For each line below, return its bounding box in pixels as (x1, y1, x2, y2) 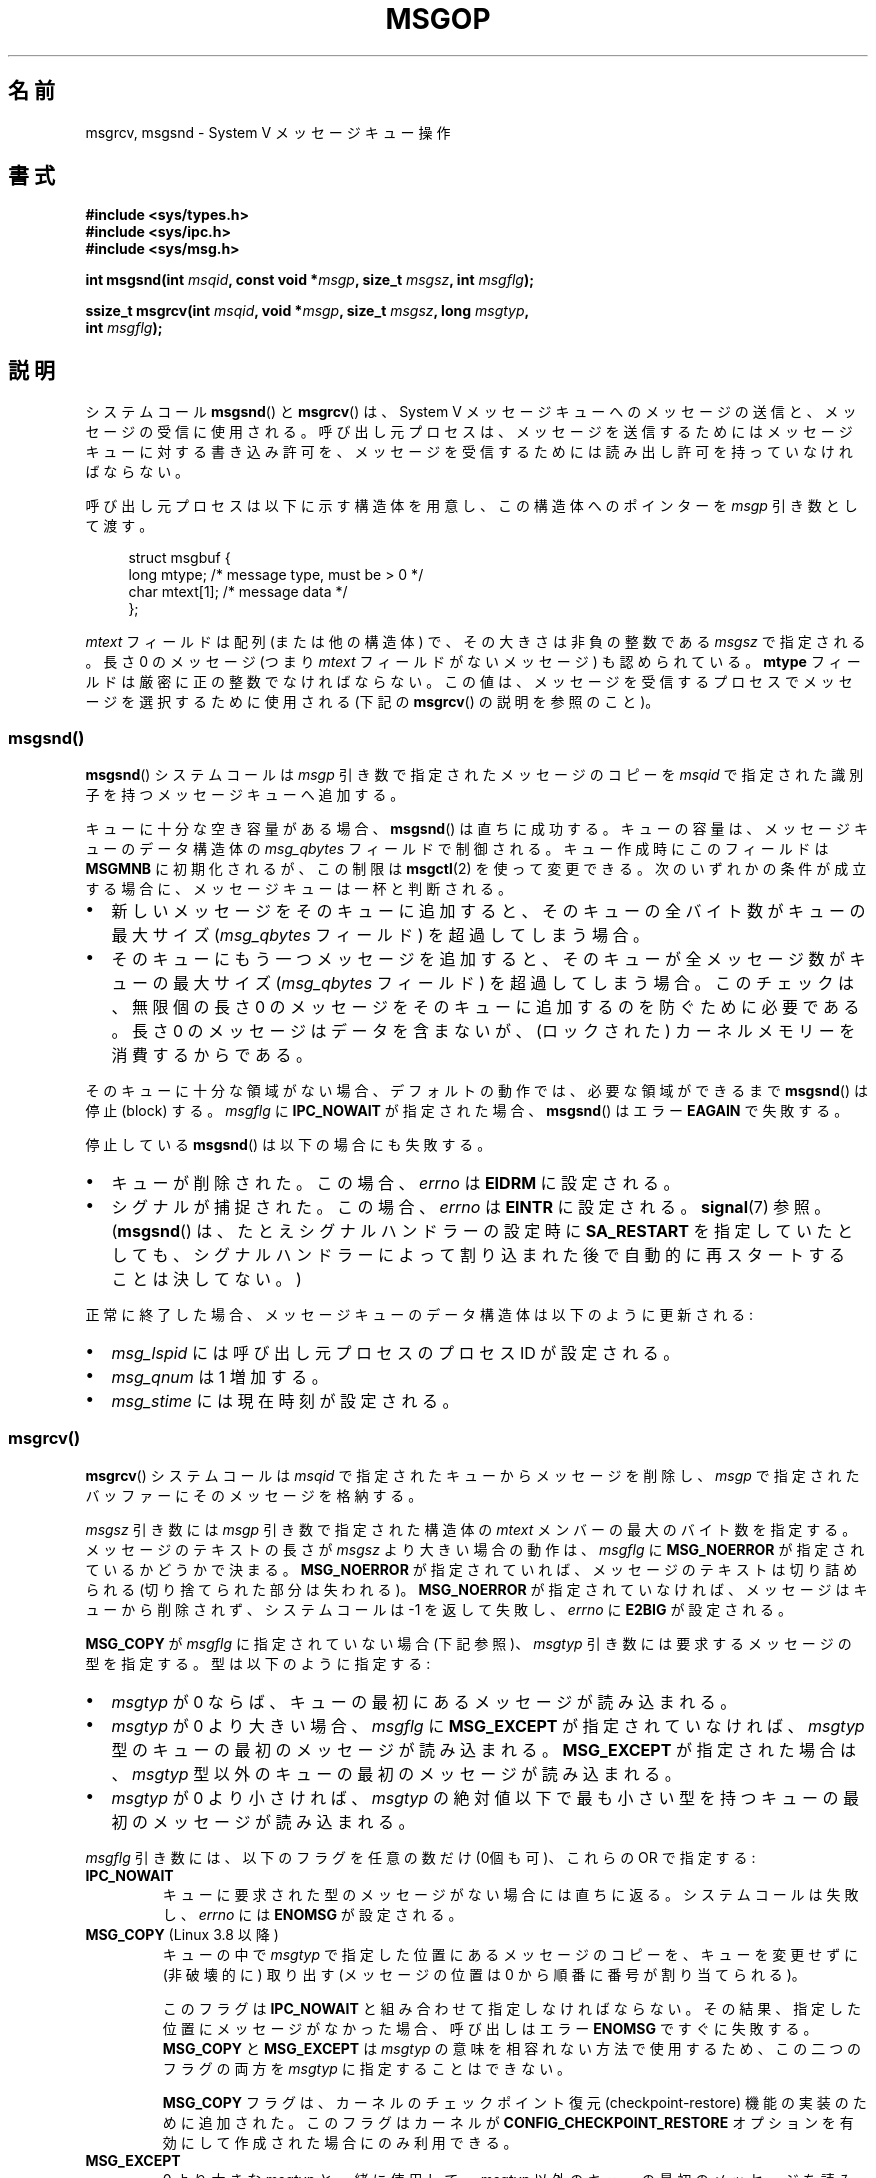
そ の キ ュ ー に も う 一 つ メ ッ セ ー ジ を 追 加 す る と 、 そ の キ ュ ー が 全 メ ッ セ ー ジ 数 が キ (111, 949, 866, 970)
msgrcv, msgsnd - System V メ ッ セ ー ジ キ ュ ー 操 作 (85, 123, 451, 141)
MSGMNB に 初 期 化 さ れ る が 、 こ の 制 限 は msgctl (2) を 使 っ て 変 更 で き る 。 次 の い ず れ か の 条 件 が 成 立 (85, 860, 867, 878)
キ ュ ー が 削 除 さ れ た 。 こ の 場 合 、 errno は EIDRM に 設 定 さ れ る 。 (111, 1173, 680, 1194)
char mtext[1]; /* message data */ (128, 583, 348, 601)
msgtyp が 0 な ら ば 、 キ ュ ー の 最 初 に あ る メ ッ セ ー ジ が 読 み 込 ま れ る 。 (111, 1691, 737, 1712)
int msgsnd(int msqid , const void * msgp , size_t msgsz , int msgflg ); (85, 271, 534, 289)
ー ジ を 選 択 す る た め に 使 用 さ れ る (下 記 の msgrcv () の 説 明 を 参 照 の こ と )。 (85, 693, 660, 711)
